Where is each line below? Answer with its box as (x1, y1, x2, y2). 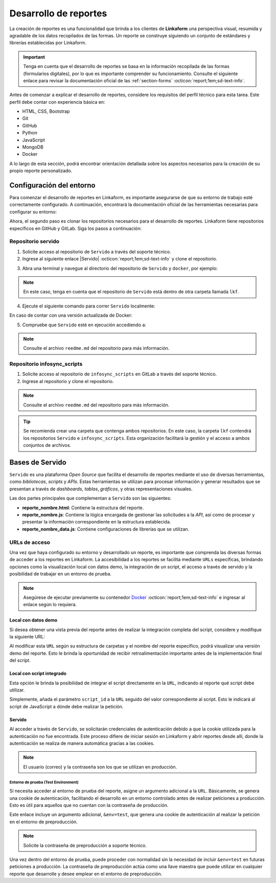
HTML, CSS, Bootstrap (22, 108, 70, 114)
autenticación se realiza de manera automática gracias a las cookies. (9, 741, 155, 746)
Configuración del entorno (9, 181, 96, 189)
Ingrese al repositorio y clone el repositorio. (22, 378, 114, 384)
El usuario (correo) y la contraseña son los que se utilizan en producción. (23, 763, 177, 770)
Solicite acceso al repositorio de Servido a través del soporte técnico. (22, 248, 171, 255)
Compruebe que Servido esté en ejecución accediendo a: (22, 322, 147, 328)
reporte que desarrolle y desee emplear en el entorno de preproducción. (9, 871, 163, 877)
